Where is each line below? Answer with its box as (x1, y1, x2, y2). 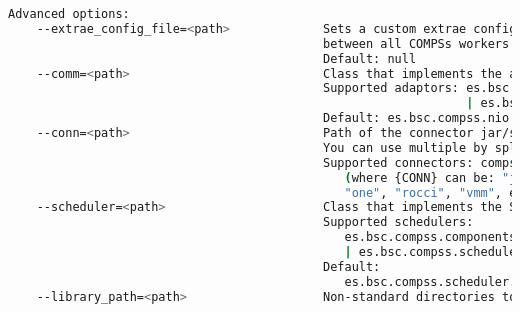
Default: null (323, 51, 417, 66)
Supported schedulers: (323, 215, 474, 230)
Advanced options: (8, 7, 130, 21)
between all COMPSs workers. (323, 36, 517, 51)
